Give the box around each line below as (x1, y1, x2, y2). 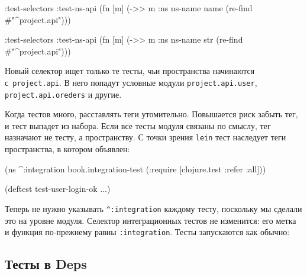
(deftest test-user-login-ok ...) (5, 182, 111, 195)
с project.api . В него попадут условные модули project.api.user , (5, 76, 257, 88)
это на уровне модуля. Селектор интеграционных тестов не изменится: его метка (5, 214, 296, 226)
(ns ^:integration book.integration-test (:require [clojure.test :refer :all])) (5, 162, 266, 175)
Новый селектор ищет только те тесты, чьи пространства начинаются (5, 65, 255, 77)
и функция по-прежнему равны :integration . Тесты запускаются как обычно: (5, 226, 290, 238)
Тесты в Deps (5, 255, 87, 273)
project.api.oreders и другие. (5, 88, 122, 100)
